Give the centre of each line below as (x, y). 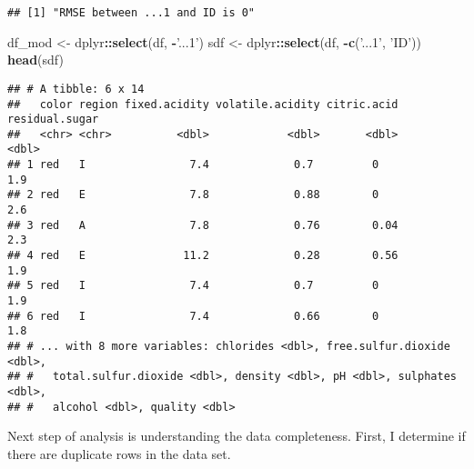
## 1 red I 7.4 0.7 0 (193, 165)
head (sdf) (35, 60)
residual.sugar (53, 120)
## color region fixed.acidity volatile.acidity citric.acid (203, 104)
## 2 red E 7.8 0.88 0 (193, 195)
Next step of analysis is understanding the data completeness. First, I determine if (237, 436)
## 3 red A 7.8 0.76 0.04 (203, 225)
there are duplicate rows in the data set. (119, 453)
